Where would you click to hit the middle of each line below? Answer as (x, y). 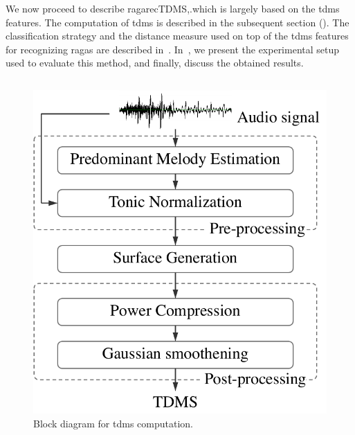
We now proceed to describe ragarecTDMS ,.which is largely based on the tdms (173, 8)
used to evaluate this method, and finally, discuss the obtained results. (155, 63)
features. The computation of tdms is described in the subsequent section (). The (177, 22)
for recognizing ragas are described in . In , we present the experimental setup (173, 49)
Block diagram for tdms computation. (113, 423)
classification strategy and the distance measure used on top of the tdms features (177, 36)
